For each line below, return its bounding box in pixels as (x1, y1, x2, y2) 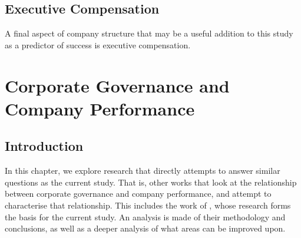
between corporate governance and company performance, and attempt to (5, 187, 272, 200)
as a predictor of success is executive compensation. (5, 38, 191, 51)
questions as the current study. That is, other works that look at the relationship (5, 176, 297, 188)
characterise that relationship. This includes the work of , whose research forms (5, 199, 291, 211)
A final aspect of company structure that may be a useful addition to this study (5, 27, 293, 39)
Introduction (5, 137, 84, 155)
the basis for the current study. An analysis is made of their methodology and (5, 210, 286, 223)
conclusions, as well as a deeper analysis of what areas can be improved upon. (5, 222, 286, 234)
